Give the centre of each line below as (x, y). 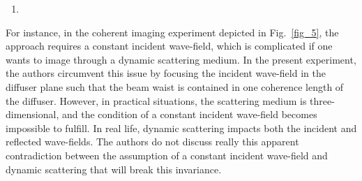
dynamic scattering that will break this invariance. (114, 169)
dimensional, (32, 114)
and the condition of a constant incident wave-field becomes (189, 114)
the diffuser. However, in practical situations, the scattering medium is (156, 100)
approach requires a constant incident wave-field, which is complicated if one (169, 46)
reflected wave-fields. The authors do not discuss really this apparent (152, 142)
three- (322, 100)
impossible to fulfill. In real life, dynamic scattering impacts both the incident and (181, 128)
